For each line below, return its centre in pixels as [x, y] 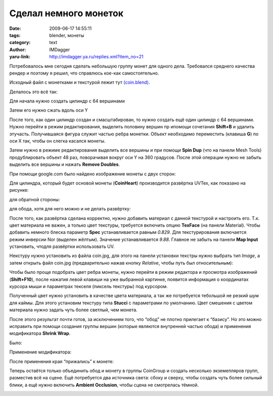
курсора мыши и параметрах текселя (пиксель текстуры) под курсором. [88, 286]
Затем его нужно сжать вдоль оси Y [49, 110]
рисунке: [19, 190]
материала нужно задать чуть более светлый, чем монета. [73, 310]
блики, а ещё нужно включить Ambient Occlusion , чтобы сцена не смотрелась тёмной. [104, 385]
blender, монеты [67, 35]
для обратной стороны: [35, 199]
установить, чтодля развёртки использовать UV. [62, 246]
